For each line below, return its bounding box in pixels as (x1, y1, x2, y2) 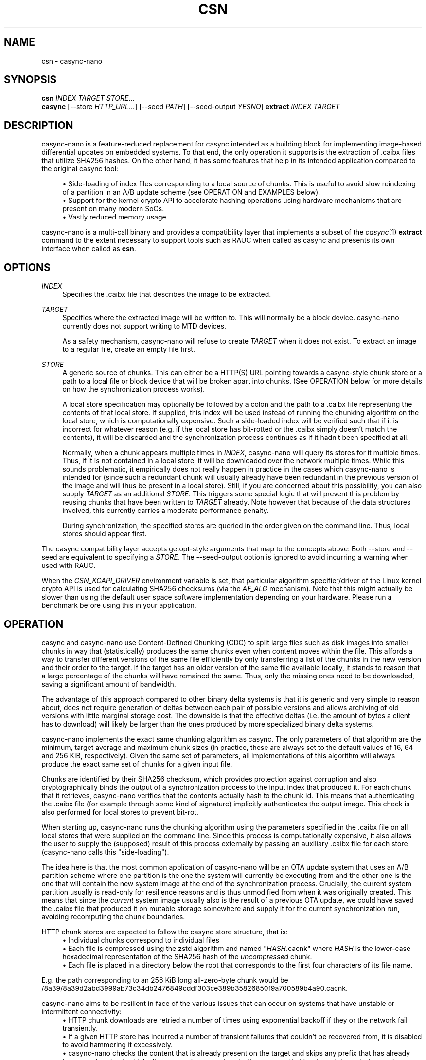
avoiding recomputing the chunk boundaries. (41, 912, 185, 921)
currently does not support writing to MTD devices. (62, 322, 227, 330)
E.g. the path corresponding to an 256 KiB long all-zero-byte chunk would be (41, 975, 288, 984)
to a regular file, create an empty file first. (62, 345, 195, 354)
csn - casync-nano (41, 56, 103, 65)
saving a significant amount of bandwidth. (41, 679, 176, 688)
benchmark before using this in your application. (41, 601, 196, 610)
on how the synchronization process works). (62, 385, 205, 394)
